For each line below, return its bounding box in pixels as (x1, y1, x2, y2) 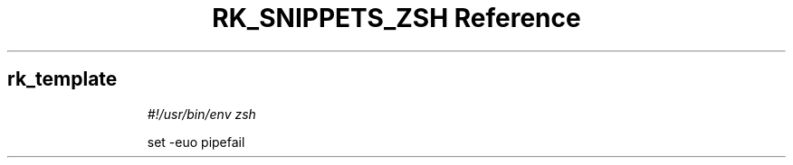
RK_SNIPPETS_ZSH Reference (212, 3, 581, 33)
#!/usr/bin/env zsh (147, 105, 256, 122)
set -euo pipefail (147, 133, 245, 150)
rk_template (7, 68, 118, 91)
